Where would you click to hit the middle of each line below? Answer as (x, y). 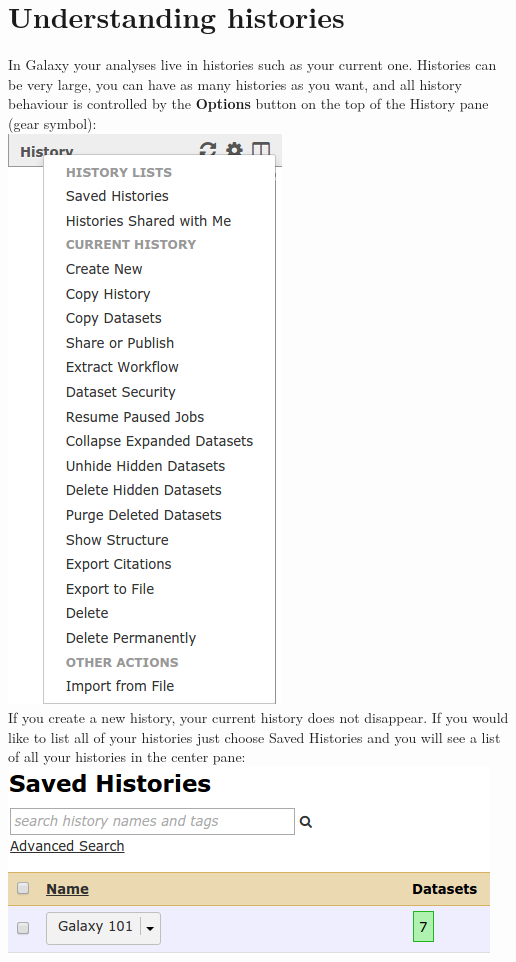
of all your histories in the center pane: (127, 756)
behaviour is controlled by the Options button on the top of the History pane (248, 103)
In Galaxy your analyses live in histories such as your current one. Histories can (252, 64)
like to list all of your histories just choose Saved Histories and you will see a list (254, 736)
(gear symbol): (52, 122)
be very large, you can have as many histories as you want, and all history (235, 83)
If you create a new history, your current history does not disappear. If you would (258, 717)
